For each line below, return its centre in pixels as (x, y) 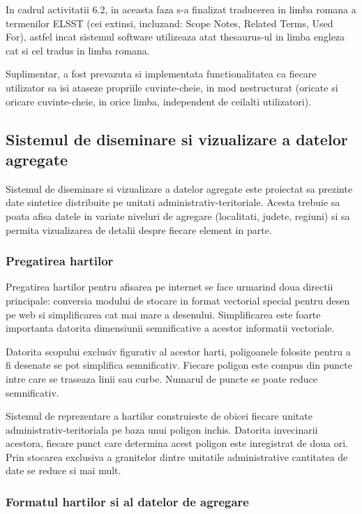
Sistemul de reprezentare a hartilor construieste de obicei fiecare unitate (159, 416)
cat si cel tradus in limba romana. (78, 50)
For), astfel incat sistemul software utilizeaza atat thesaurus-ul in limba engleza (175, 37)
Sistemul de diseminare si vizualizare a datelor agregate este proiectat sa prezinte (179, 188)
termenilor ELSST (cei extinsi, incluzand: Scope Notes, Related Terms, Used (169, 23)
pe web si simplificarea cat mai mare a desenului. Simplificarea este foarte (163, 314)
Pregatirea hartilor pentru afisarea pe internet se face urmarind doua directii (169, 287)
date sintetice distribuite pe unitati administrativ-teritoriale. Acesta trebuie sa (173, 202)
